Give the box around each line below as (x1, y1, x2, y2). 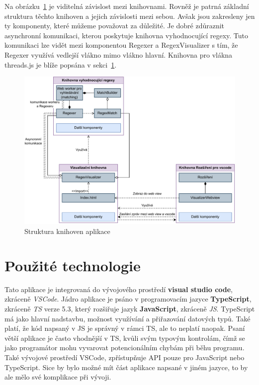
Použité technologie (4, 255, 141, 275)
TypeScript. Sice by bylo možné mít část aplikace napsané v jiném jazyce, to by (4, 362, 248, 372)
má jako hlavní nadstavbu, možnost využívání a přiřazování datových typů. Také (4, 313, 251, 323)
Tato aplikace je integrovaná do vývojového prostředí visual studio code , (4, 284, 233, 294)
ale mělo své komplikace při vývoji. (4, 372, 111, 382)
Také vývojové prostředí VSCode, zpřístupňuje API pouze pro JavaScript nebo (4, 352, 245, 362)
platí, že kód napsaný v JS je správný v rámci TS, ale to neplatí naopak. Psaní (4, 323, 245, 333)
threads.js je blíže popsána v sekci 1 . (4, 59, 117, 70)
